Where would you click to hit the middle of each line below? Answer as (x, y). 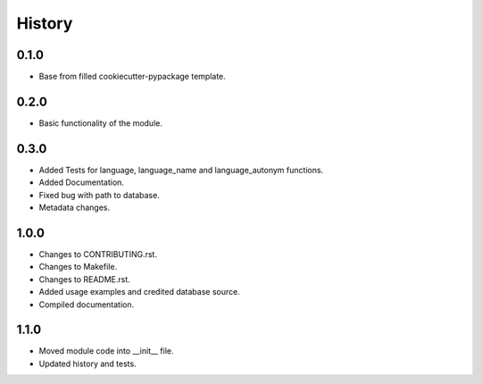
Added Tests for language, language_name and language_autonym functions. (181, 170)
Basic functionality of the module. (100, 123)
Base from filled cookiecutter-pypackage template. (133, 77)
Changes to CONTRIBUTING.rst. (98, 254)
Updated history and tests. (88, 363)
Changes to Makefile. (78, 267)
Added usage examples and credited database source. (139, 292)
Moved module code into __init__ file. (106, 351)
